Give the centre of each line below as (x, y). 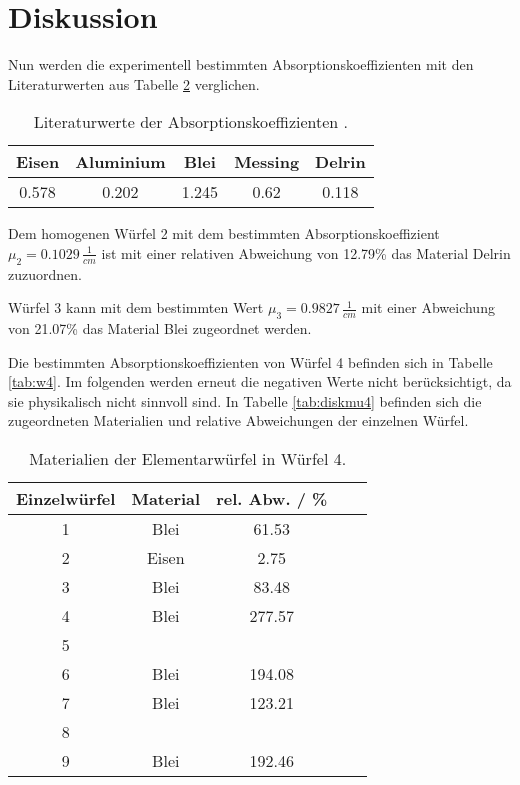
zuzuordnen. (45, 273)
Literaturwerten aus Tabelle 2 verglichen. (134, 83)
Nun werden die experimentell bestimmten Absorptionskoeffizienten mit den (241, 64)
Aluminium (120, 162)
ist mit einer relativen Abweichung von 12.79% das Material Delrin (306, 252)
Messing (267, 162)
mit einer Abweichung (428, 307)
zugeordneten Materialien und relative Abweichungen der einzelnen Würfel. (238, 420)
